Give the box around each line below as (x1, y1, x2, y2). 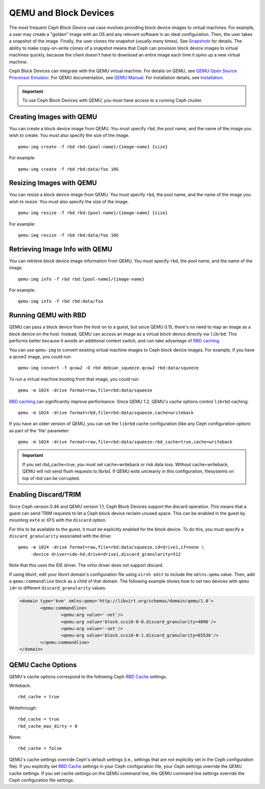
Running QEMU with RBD (9, 311, 87, 319)
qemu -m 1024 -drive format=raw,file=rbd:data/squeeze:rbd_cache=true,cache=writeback (18, 439, 233, 445)
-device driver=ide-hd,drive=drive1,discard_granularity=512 (30, 551, 181, 557)
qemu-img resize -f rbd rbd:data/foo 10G (18, 232, 119, 238)
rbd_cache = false (18, 746, 62, 751)
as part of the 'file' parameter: (9, 427, 70, 433)
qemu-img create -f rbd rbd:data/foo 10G (18, 166, 119, 172)
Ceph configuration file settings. (9, 777, 75, 783)
